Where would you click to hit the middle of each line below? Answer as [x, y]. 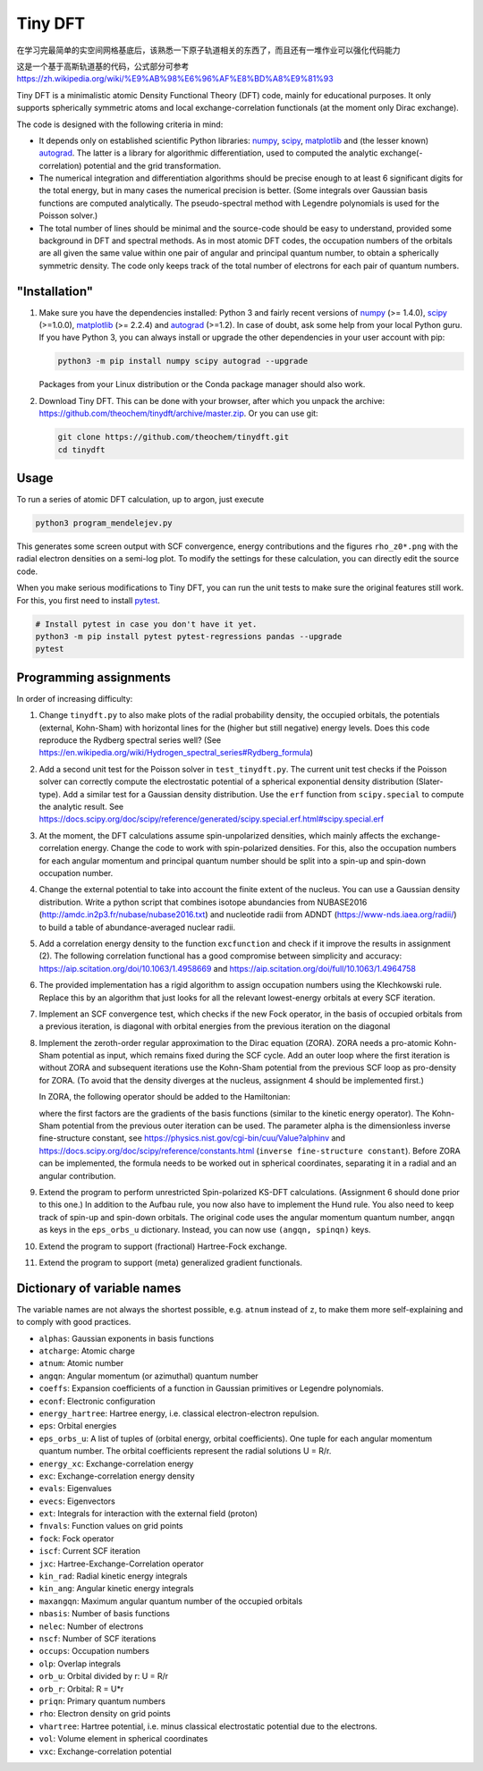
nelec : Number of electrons [91, 1626]
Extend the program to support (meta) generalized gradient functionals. [171, 1262]
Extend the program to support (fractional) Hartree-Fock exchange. [163, 1246]
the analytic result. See [81, 807]
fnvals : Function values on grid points [111, 1526]
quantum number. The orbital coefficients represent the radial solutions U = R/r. [185, 1451]
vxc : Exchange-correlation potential [105, 1751]
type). [50, 794]
